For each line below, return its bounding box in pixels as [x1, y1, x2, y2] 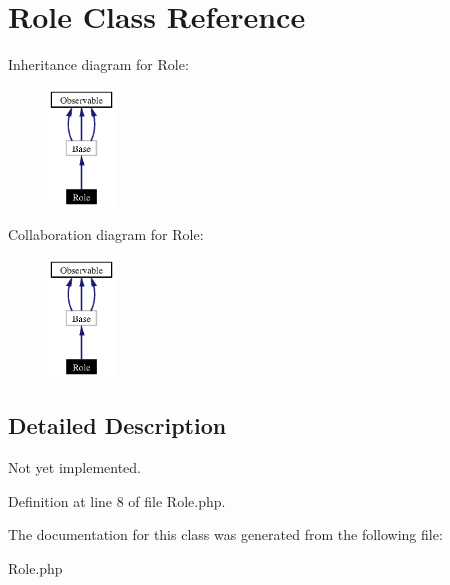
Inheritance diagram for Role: [8, 54, 189, 75]
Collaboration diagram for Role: [8, 224, 204, 245]
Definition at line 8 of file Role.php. [8, 490, 226, 511]
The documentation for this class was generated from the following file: [8, 524, 443, 545]
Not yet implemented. [8, 457, 141, 478]
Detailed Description [8, 410, 227, 441]
